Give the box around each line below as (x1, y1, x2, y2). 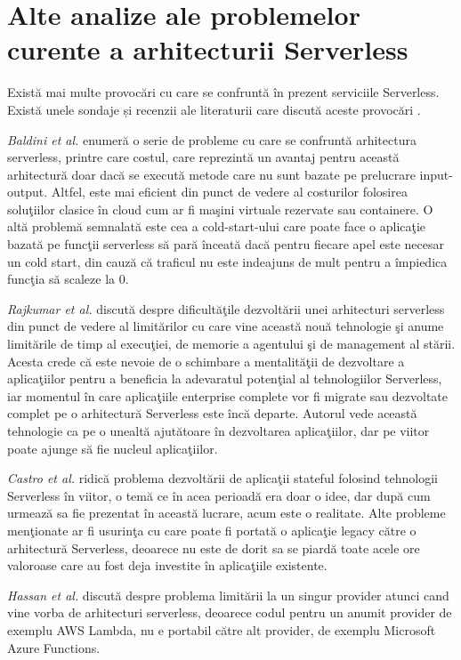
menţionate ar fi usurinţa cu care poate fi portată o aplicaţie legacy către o (7, 520, 417, 539)
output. (7, 182, 48, 201)
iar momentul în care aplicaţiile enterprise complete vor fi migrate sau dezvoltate (7, 386, 449, 405)
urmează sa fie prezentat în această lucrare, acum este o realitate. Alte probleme (7, 503, 446, 522)
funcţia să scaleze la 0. (7, 270, 129, 288)
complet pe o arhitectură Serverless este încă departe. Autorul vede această (7, 404, 417, 423)
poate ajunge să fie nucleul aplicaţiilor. (7, 439, 218, 457)
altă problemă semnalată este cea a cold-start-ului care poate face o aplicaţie (7, 217, 426, 236)
